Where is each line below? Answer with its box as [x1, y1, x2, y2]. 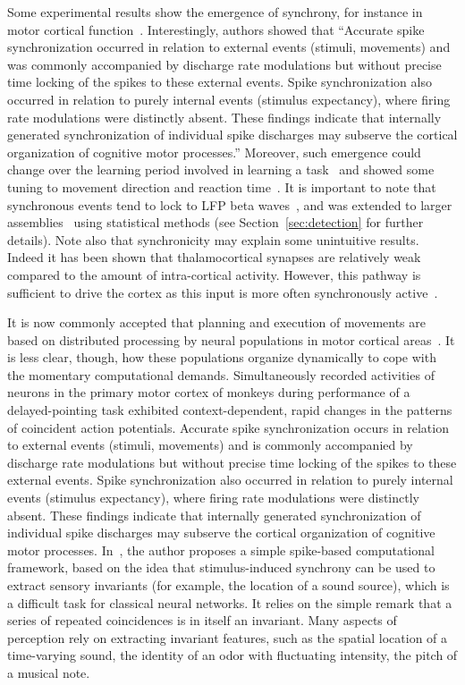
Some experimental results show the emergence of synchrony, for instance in [7, 3, 423, 21]
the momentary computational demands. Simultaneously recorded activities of [7, 365, 435, 384]
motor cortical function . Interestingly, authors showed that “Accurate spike [7, 20, 425, 38]
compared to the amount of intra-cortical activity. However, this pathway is [7, 265, 421, 283]
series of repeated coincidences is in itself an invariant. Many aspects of [7, 611, 397, 630]
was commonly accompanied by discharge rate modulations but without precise [7, 55, 442, 73]
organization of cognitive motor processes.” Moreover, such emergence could [7, 142, 421, 161]
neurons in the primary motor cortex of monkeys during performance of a [7, 383, 410, 402]
